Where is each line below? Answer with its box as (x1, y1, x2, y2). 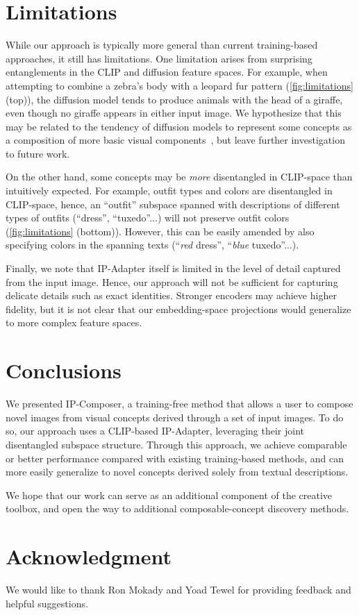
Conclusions (6, 356, 122, 385)
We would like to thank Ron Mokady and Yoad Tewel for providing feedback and (6, 582, 351, 596)
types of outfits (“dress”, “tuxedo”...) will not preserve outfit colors (6, 210, 290, 225)
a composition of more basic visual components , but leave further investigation (6, 133, 345, 147)
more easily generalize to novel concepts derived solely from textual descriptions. (6, 464, 349, 479)
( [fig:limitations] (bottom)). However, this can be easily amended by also (6, 224, 315, 238)
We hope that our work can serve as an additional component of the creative (6, 487, 333, 502)
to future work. (6, 146, 70, 160)
